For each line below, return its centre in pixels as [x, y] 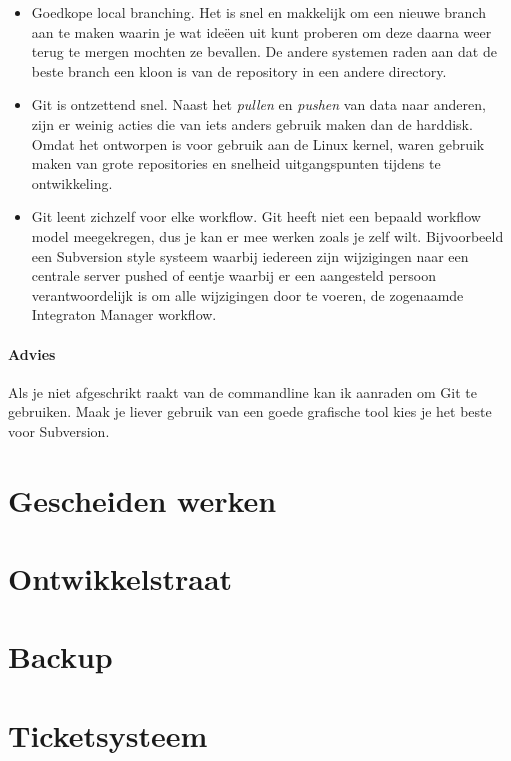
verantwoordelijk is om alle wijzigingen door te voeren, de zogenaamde [247, 294]
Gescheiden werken [142, 499]
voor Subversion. [59, 430]
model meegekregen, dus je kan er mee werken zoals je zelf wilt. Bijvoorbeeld [267, 235]
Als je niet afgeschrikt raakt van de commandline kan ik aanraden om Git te [242, 391]
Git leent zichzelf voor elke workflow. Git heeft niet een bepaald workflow [256, 216]
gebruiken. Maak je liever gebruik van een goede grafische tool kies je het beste [250, 411]
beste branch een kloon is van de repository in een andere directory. [239, 70]
